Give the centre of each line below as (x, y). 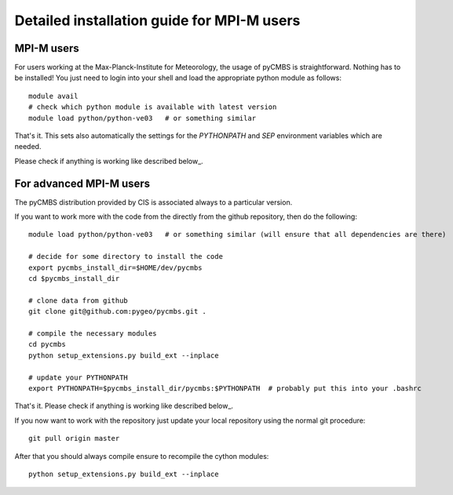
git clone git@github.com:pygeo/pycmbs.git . (118, 311)
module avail (53, 96)
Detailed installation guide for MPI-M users (157, 20)
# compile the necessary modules (93, 333)
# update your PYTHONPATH (79, 377)
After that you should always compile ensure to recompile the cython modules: (142, 456)
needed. (28, 147)
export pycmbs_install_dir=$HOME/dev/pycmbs (116, 268)
